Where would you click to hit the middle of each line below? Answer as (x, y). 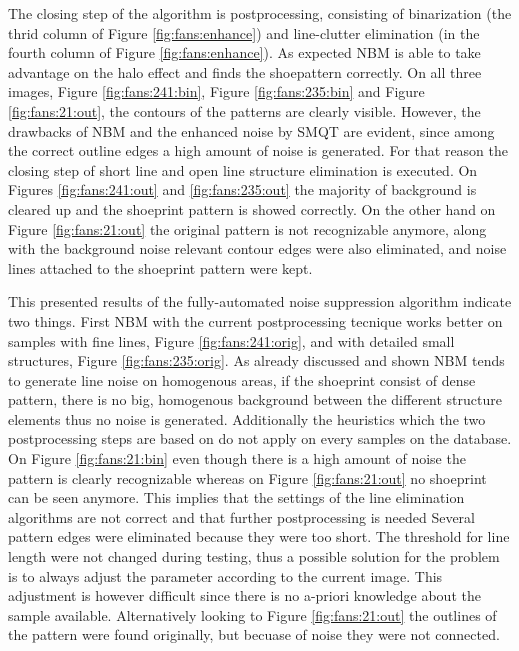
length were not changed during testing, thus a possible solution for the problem (254, 556)
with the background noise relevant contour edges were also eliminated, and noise (257, 248)
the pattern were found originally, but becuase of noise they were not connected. (254, 634)
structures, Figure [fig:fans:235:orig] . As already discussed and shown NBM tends (256, 360)
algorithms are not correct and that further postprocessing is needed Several (241, 516)
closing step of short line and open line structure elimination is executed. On (243, 169)
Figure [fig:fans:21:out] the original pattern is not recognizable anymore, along (247, 228)
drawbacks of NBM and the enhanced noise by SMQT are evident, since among (251, 130)
